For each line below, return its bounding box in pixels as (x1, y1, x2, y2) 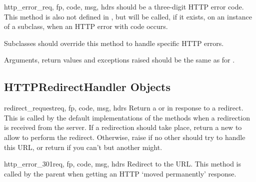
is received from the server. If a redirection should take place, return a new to (4, 122, 242, 132)
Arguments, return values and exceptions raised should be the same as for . (4, 54, 235, 65)
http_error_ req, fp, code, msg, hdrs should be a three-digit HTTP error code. (4, 1, 244, 11)
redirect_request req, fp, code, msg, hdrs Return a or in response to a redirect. (4, 102, 243, 113)
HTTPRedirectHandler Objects (4, 79, 171, 94)
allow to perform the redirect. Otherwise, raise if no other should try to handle (4, 131, 245, 142)
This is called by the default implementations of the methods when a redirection (4, 112, 250, 122)
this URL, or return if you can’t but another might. (4, 141, 162, 152)
